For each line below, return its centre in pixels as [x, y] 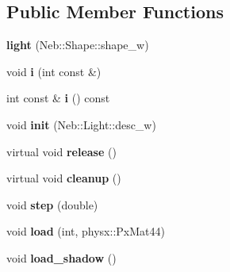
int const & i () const [58, 98]
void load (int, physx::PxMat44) [86, 231]
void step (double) [52, 204]
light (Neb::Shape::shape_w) [78, 45]
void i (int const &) [54, 71]
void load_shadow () [61, 257]
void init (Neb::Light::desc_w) [81, 124]
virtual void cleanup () [64, 178]
